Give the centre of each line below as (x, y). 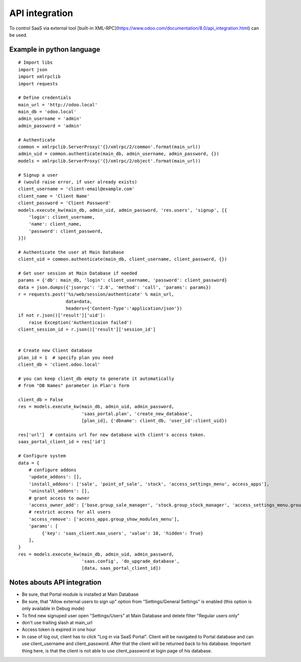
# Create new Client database (55, 351)
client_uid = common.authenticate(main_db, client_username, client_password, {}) (123, 259)
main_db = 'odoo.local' (47, 112)
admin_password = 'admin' (50, 126)
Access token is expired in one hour (59, 629)
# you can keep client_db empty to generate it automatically (96, 378)
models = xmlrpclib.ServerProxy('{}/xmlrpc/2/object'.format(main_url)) (109, 161)
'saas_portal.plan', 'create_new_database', (137, 414)
